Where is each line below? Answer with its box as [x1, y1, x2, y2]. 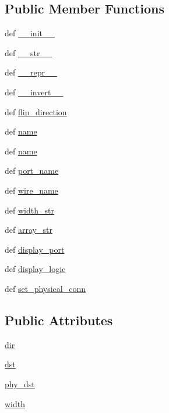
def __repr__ [5, 66, 57, 78]
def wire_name [5, 184, 58, 196]
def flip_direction [5, 105, 67, 118]
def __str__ [5, 46, 52, 58]
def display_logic [5, 263, 66, 275]
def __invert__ [5, 85, 64, 98]
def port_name [5, 164, 59, 177]
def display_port [5, 243, 65, 255]
